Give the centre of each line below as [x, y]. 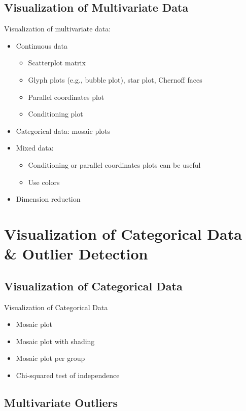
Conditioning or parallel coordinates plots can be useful [114, 164]
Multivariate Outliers [61, 402]
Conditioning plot [56, 114]
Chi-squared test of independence [68, 375]
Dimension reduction [48, 199]
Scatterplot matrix [57, 63]
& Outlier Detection [76, 254]
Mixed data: [35, 148]
